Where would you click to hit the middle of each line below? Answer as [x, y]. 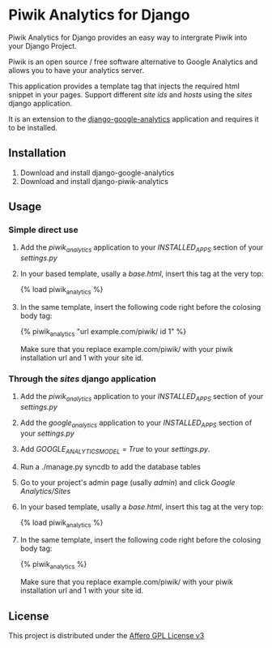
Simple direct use [43, 230]
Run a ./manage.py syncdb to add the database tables [110, 466]
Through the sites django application [82, 379]
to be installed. [33, 127]
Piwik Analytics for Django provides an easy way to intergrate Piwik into [128, 37]
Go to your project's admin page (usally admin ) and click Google [127, 482]
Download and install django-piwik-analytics [94, 181]
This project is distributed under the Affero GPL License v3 [106, 635]
